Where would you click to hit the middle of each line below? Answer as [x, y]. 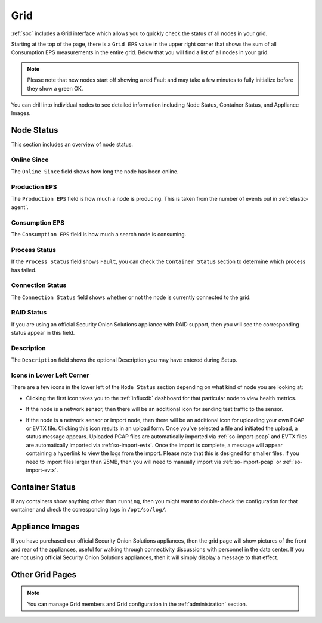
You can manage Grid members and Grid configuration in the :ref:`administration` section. [137, 604]
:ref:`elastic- [293, 199]
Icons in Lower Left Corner [50, 375]
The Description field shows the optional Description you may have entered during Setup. [124, 360]
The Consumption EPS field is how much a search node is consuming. [99, 234]
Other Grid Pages [44, 574]
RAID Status [29, 313]
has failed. [24, 270]
